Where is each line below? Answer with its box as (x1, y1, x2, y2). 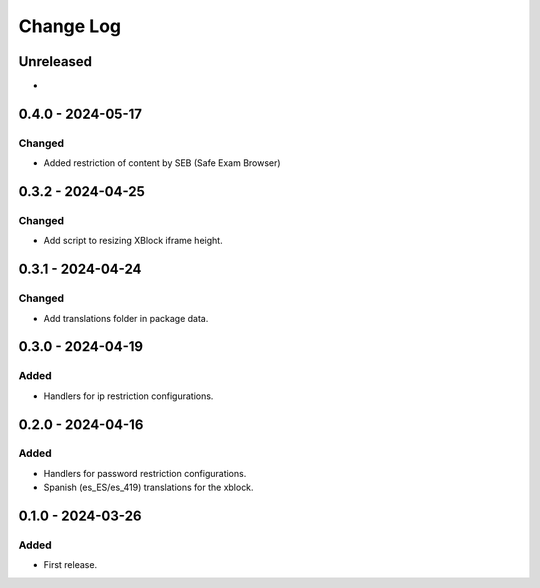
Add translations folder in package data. (43, 312, 209, 324)
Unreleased (18, 53, 93, 70)
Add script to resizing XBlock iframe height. (43, 235, 224, 247)
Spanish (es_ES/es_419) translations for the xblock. (43, 481, 254, 494)
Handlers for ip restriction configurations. (43, 390, 214, 402)
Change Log (18, 15, 122, 37)
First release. (43, 559, 98, 571)
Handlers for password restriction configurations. (43, 467, 247, 479)
